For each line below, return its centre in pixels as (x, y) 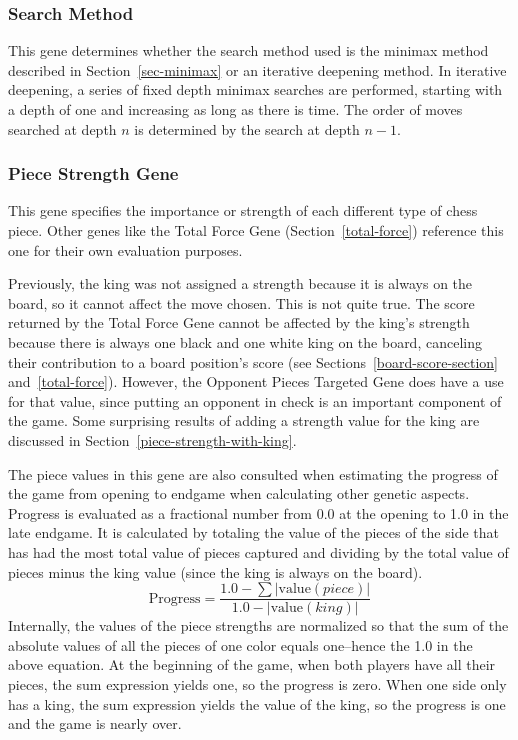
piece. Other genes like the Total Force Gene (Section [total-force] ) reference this (256, 230)
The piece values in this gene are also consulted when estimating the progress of (253, 473)
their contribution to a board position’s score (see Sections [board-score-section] (253, 361)
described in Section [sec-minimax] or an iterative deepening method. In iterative (257, 69)
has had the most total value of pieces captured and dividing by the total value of (258, 551)
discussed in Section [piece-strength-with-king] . (152, 439)
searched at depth (62, 128)
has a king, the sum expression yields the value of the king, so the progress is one (257, 703)
